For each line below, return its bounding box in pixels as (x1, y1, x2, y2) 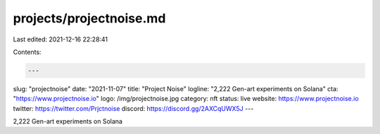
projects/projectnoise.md (13, 11, 166, 26)
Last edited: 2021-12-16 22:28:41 (13, 35, 108, 43)
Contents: (13, 48, 42, 56)
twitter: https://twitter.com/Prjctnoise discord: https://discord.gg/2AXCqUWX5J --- (13, 104, 254, 112)
